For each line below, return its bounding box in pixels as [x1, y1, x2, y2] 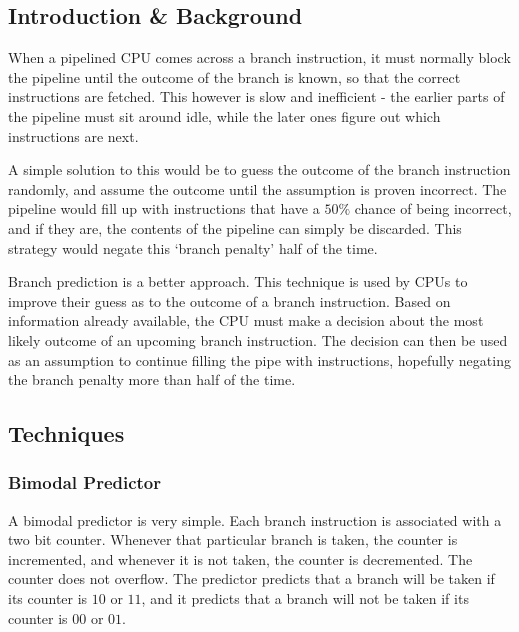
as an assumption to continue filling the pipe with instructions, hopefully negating [8, 349, 511, 370]
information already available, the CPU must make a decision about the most [8, 310, 484, 331]
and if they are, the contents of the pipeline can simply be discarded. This [8, 217, 462, 238]
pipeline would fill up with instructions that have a [8, 198, 320, 219]
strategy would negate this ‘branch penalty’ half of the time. [8, 237, 378, 258]
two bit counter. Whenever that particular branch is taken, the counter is [8, 529, 458, 550]
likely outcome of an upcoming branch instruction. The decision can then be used [8, 329, 508, 350]
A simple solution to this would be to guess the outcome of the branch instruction [8, 159, 511, 180]
